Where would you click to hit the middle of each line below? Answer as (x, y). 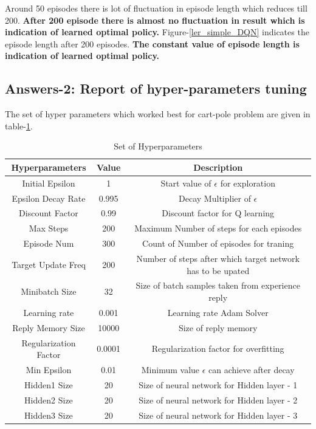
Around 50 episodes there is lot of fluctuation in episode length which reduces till (156, 8)
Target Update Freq (49, 264)
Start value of (186, 183)
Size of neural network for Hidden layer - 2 (218, 400)
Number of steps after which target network (218, 259)
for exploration (248, 183)
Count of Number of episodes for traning (218, 243)
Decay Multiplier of (215, 198)
